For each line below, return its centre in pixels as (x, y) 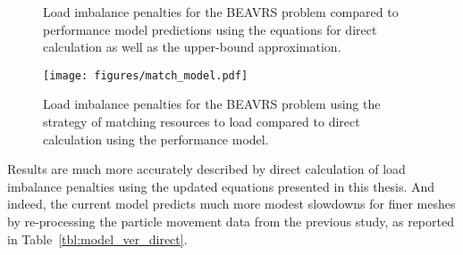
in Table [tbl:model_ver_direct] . (97, 239)
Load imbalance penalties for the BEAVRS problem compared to (221, 12)
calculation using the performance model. (156, 139)
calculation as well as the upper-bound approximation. (192, 47)
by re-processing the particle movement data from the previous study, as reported (231, 221)
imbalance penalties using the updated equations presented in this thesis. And (221, 186)
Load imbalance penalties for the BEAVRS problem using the (212, 104)
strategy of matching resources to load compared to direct (202, 122)
